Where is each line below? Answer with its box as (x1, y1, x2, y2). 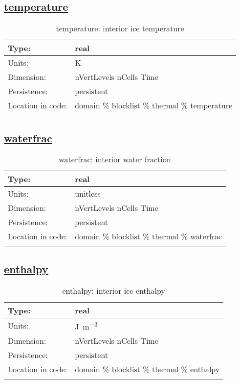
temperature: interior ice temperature (56, 23, 184, 34)
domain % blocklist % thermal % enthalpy (75, 363, 220, 375)
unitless (75, 188, 101, 200)
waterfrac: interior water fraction (59, 154, 171, 165)
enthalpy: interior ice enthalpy (62, 284, 165, 296)
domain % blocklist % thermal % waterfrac (75, 230, 222, 242)
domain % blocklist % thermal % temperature (75, 100, 233, 111)
